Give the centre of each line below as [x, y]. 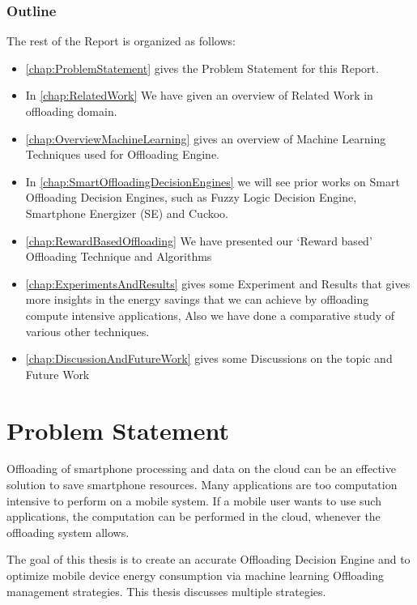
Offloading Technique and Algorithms [119, 256]
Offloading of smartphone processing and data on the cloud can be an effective [201, 469]
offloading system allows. [68, 532]
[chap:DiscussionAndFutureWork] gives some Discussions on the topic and [209, 358]
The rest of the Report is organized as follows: [121, 41]
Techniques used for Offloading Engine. [122, 154]
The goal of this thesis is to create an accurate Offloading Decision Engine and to [208, 559]
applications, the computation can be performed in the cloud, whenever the [194, 516]
